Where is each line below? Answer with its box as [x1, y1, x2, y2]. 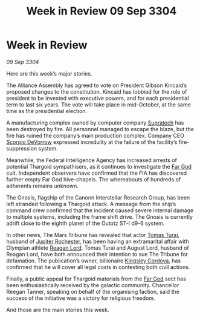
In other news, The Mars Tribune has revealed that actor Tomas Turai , [6, 231, 180, 238]
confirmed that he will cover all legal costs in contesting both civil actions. [6, 263, 190, 270]
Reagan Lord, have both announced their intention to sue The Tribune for [6, 250, 189, 258]
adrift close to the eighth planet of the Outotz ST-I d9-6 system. [6, 219, 165, 227]
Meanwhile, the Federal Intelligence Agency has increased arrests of [6, 156, 177, 164]
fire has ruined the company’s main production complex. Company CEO [6, 132, 184, 139]
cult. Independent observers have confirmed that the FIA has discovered [6, 169, 187, 177]
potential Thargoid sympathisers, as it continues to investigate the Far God [6, 163, 192, 170]
